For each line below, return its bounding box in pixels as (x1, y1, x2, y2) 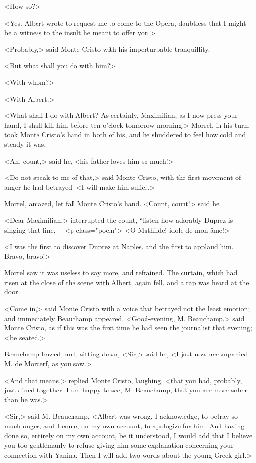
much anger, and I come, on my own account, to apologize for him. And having (4, 421, 245, 430)
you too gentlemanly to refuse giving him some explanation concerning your (4, 440, 234, 450)
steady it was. (4, 139, 46, 149)
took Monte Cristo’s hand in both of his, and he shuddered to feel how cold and (4, 129, 246, 140)
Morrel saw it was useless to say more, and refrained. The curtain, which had (4, 267, 238, 278)
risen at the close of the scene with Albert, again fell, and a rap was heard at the (4, 277, 249, 287)
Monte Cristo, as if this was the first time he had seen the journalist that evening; (4, 322, 252, 333)
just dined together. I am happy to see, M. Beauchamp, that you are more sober (4, 385, 248, 395)
